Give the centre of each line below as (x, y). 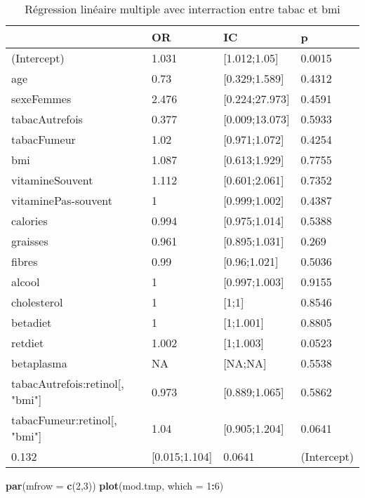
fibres (25, 261)
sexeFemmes (41, 99)
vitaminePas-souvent (62, 200)
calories (29, 221)
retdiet (28, 343)
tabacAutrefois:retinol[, (68, 383)
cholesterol (37, 302)
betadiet (32, 322)
